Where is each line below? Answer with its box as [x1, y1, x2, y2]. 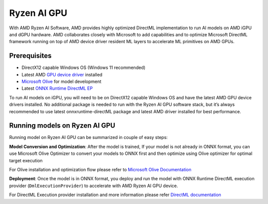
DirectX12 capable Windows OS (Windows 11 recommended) [21, 65, 146, 70]
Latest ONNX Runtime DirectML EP [21, 85, 93, 91]
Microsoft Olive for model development [21, 78, 102, 84]
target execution [9, 157, 43, 163]
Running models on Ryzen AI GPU [9, 122, 116, 130]
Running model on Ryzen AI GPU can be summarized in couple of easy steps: [9, 135, 168, 140]
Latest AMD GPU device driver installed [21, 71, 103, 77]
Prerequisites [9, 52, 52, 60]
